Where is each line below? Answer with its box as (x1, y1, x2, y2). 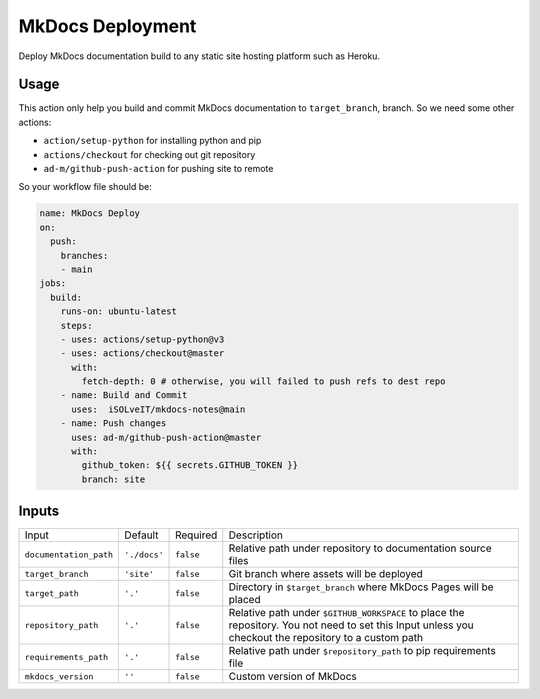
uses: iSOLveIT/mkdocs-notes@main (71, 403, 246, 415)
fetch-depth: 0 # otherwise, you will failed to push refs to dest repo (81, 376, 446, 387)
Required (175, 528, 218, 542)
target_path (24, 588, 79, 599)
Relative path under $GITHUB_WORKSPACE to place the (228, 606, 465, 620)
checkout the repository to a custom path (228, 631, 424, 645)
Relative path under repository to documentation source (228, 541, 492, 555)
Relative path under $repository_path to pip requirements (228, 644, 497, 658)
